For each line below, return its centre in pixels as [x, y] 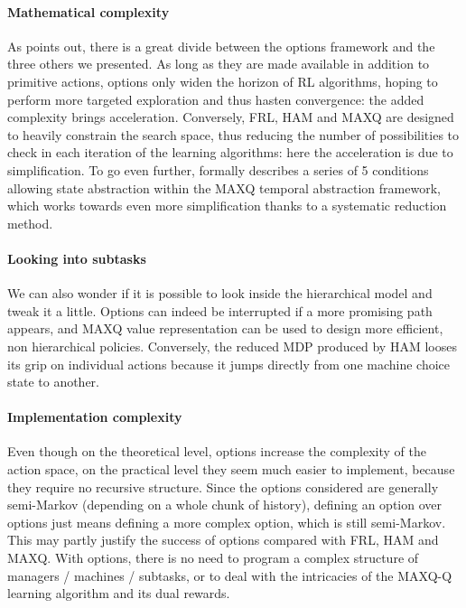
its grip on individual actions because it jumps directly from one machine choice [229, 364]
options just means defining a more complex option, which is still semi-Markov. [227, 522]
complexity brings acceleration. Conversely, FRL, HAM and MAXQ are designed [231, 117]
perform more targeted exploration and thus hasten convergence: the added [216, 99]
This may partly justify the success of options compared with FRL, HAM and [223, 540]
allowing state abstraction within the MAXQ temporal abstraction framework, [224, 187]
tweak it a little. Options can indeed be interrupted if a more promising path [220, 310]
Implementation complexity [95, 417]
